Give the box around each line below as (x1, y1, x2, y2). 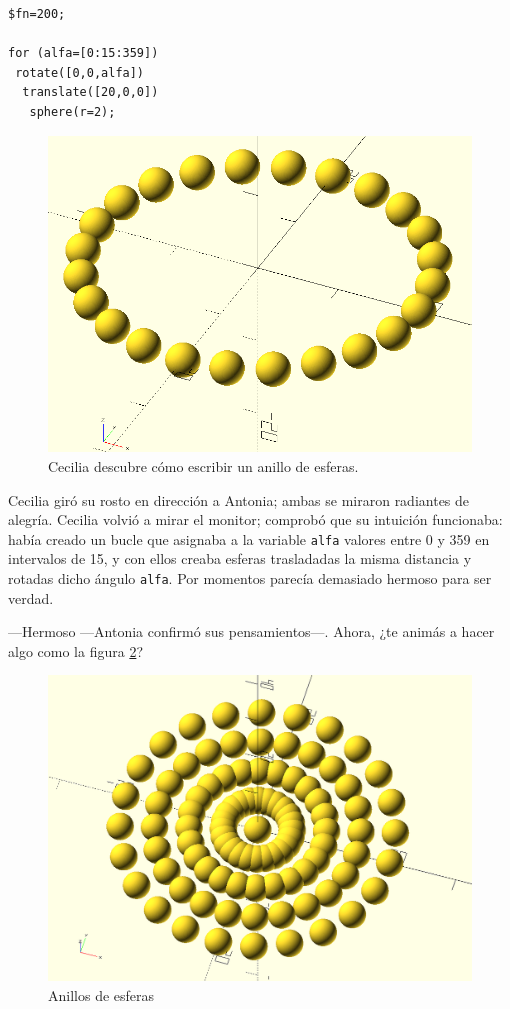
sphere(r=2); (29, 104, 116, 119)
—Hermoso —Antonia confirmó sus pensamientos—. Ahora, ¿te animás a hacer (8, 621, 495, 642)
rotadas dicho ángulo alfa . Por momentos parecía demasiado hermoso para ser (8, 568, 492, 589)
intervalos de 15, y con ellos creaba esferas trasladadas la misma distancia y (8, 548, 472, 569)
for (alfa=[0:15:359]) (8, 46, 159, 61)
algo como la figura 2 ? (8, 640, 143, 661)
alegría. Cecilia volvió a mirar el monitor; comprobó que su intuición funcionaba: (8, 509, 503, 530)
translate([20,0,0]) (22, 85, 159, 100)
